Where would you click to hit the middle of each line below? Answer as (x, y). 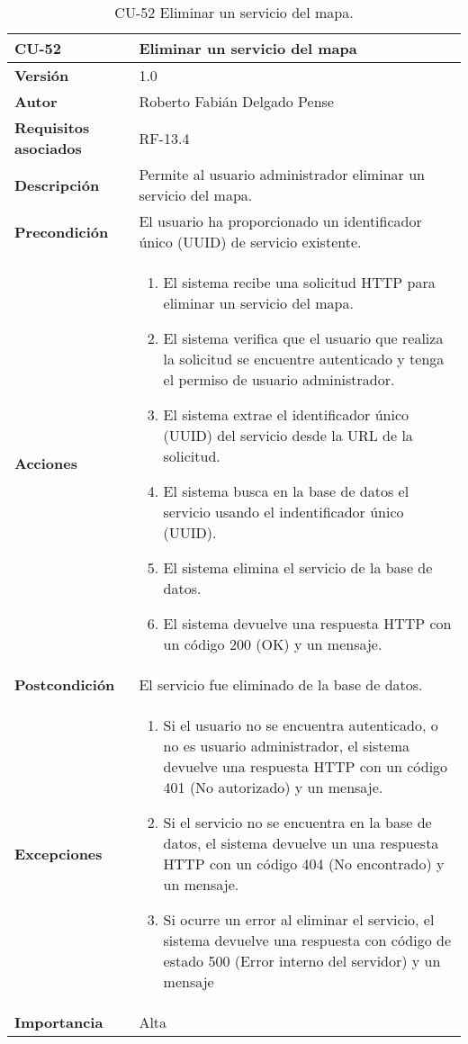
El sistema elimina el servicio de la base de (298, 567)
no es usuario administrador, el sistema (287, 746)
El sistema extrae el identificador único (286, 414)
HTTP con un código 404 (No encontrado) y (304, 864)
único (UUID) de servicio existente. (250, 242)
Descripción (57, 184)
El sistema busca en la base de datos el (286, 491)
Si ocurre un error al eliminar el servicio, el (299, 919)
